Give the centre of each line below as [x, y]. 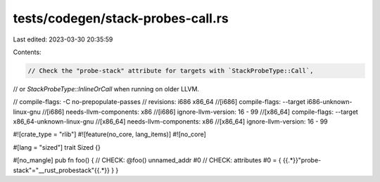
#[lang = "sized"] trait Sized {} [57, 147]
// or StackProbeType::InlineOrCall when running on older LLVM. [106, 89]
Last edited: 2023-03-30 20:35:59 [63, 39]
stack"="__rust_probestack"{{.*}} [62, 170]
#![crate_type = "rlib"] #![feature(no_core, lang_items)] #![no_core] [110, 134]
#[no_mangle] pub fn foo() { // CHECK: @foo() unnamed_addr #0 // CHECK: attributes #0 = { [147, 160]
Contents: [27, 52]
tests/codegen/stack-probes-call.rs [121, 18]
